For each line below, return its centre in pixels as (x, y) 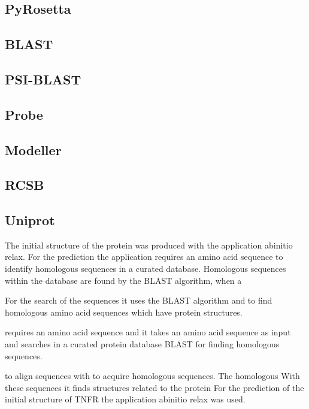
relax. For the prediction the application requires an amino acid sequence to (144, 257)
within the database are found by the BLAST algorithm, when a (123, 280)
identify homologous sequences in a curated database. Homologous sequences (146, 269)
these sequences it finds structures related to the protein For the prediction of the (154, 387)
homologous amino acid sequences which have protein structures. (124, 312)
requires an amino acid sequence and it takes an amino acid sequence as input (148, 332)
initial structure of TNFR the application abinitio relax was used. (125, 399)
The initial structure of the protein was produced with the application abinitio (149, 245)
